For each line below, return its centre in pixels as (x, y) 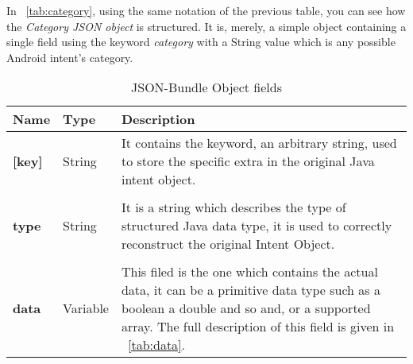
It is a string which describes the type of (234, 207)
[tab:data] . (156, 345)
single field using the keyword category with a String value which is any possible (201, 42)
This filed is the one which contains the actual (249, 272)
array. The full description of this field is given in (258, 327)
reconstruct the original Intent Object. (228, 244)
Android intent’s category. (70, 57)
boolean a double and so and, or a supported (246, 308)
